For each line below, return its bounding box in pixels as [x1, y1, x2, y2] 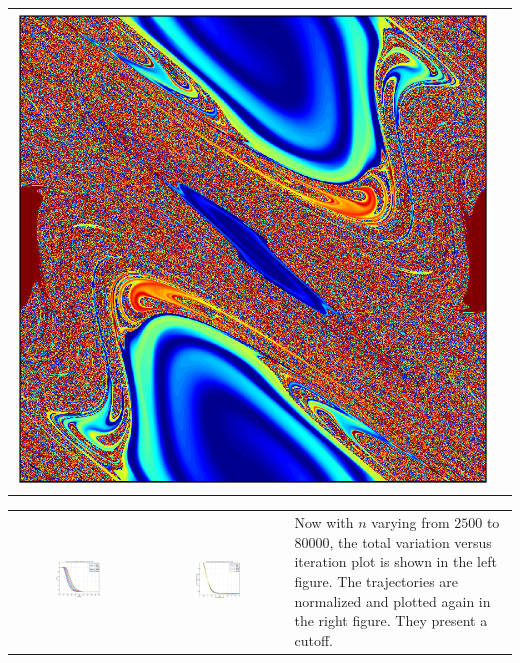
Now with [294, 512, 354, 533]
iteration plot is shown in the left [294, 551, 497, 572]
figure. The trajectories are [294, 570, 459, 591]
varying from [371, 512, 450, 533]
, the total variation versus [329, 531, 492, 552]
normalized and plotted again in [294, 590, 491, 611]
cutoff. [294, 629, 333, 650]
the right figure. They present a [294, 610, 488, 631]
